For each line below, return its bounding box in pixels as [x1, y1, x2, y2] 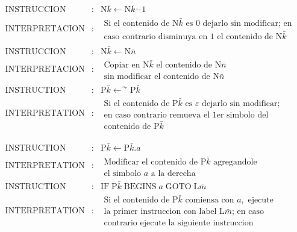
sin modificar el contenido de [104, 72, 210, 81]
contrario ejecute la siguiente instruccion [104, 219, 254, 228]
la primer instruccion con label [104, 207, 217, 216]
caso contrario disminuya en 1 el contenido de [104, 32, 274, 41]
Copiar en [104, 61, 140, 70]
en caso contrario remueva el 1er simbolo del [104, 110, 269, 119]
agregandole [213, 157, 257, 166]
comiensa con [185, 196, 234, 205]
